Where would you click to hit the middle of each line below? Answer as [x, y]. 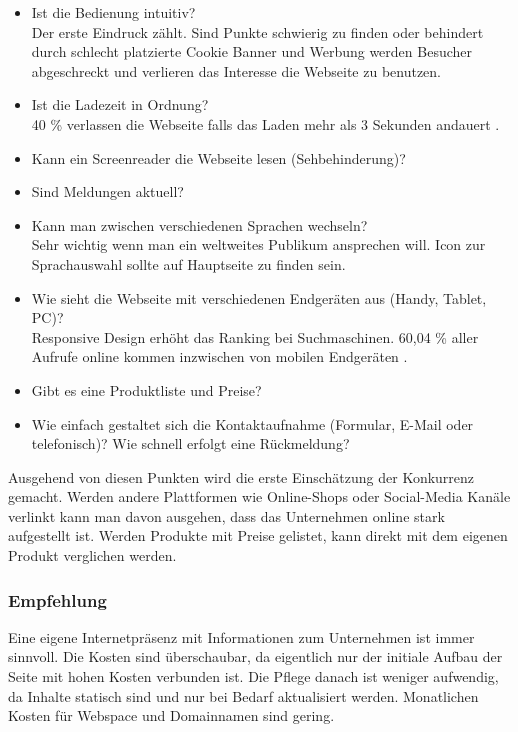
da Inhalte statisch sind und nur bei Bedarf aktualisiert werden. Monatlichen [243, 695]
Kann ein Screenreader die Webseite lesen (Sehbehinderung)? [218, 157]
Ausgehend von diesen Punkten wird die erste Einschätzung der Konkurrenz [241, 476]
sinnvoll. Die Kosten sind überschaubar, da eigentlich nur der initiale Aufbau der [255, 656]
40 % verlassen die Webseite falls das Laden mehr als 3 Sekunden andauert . [265, 123]
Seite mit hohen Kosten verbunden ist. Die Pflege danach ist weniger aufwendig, [253, 676]
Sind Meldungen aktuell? [107, 191]
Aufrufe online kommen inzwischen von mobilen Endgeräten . [219, 356]
